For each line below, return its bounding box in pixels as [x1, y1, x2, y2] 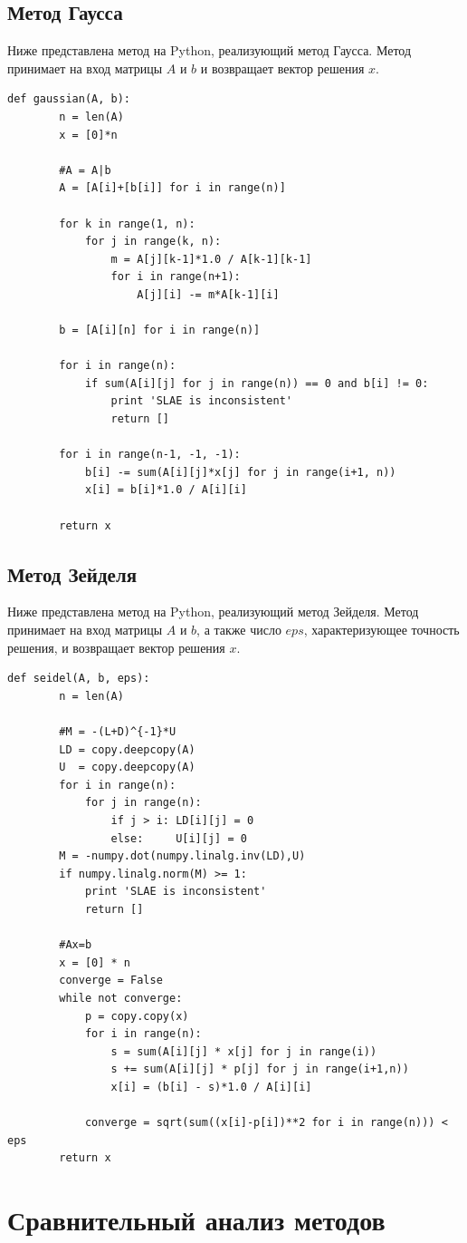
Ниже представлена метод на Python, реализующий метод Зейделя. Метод [7, 602, 419, 621]
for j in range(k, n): [84, 235, 222, 248]
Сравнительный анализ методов [7, 1201, 386, 1238]
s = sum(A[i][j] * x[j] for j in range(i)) [110, 1044, 377, 1058]
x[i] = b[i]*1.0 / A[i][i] [84, 483, 247, 497]
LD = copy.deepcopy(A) [59, 743, 195, 756]
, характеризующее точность [303, 620, 460, 639]
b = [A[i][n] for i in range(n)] [59, 324, 261, 337]
